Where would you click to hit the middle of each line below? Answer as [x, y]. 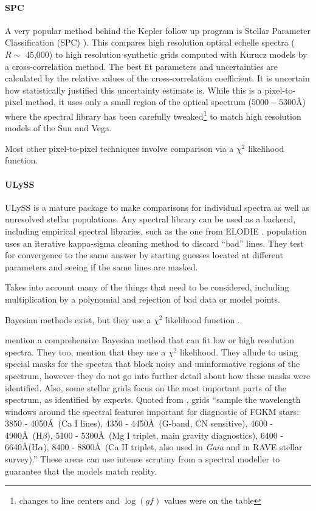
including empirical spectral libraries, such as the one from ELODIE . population [156, 231]
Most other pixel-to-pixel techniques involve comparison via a [119, 148]
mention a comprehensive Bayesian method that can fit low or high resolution [150, 340]
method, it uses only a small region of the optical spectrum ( [138, 102]
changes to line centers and [69, 500]
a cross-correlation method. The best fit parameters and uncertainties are [142, 66]
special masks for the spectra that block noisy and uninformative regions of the [153, 364]
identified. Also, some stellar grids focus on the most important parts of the [146, 387]
